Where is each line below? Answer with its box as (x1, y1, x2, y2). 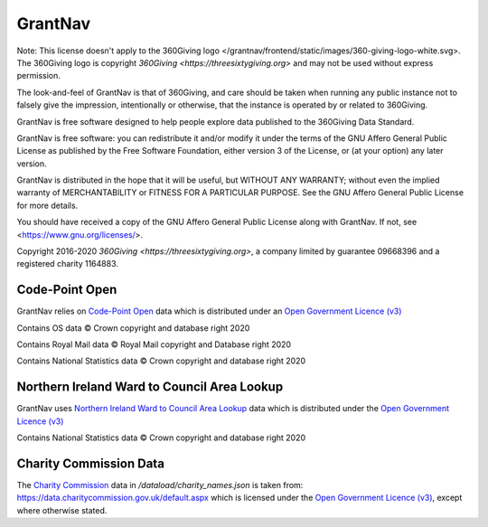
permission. (16, 71, 61, 81)
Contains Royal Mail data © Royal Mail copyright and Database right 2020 (16, 339, 292, 350)
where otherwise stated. (16, 504, 108, 515)
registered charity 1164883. (16, 259, 119, 269)
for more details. (16, 200, 79, 211)
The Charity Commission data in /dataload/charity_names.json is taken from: (16, 480, 304, 491)
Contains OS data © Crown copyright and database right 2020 (16, 322, 250, 334)
